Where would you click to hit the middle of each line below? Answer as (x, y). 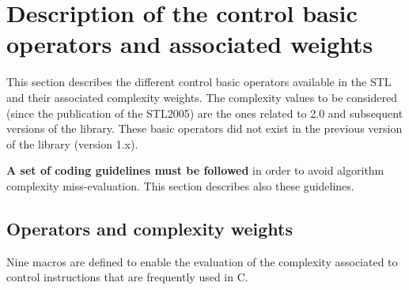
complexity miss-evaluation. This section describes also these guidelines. (180, 185)
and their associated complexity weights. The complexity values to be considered (202, 97)
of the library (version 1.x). (72, 143)
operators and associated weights (190, 44)
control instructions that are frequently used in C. (127, 277)
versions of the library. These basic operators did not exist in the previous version (204, 128)
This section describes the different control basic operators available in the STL (199, 82)
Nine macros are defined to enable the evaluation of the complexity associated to (202, 261)
